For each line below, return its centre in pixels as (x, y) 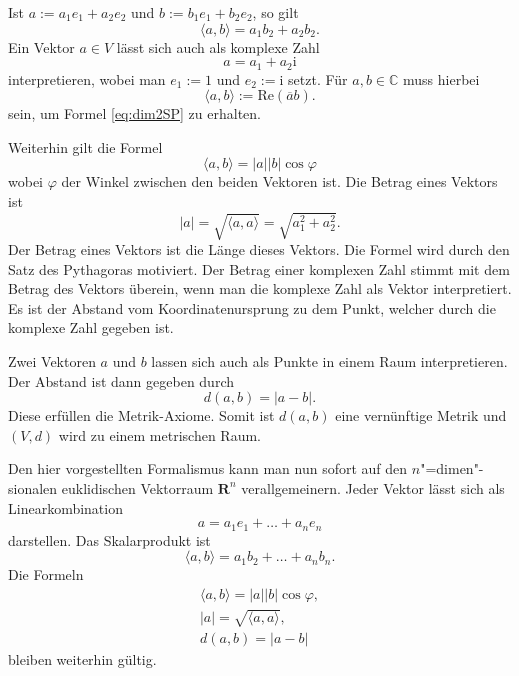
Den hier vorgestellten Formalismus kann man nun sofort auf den (208, 468)
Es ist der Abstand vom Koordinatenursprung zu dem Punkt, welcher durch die (252, 307)
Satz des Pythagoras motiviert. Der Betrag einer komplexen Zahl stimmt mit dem (259, 268)
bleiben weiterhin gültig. (82, 659)
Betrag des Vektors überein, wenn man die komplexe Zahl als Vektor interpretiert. (260, 288)
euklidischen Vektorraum (137, 487)
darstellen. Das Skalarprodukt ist (109, 539)
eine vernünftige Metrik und (421, 415)
